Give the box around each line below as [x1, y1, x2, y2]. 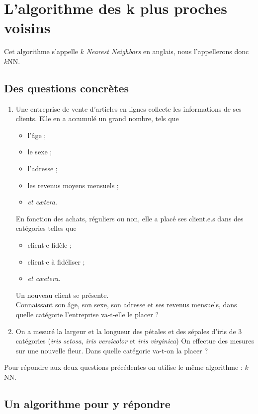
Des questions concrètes [4, 80, 129, 95]
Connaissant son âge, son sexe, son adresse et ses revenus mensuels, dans [15, 299, 237, 310]
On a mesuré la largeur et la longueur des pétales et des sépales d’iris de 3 [15, 326, 242, 336]
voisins [4, 17, 51, 38]
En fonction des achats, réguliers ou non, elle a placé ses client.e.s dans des [15, 213, 244, 223]
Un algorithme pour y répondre [4, 396, 171, 411]
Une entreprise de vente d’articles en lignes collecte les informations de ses [15, 103, 242, 114]
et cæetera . [27, 273, 61, 283]
